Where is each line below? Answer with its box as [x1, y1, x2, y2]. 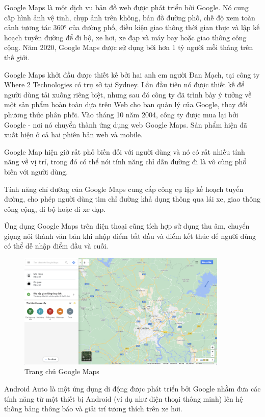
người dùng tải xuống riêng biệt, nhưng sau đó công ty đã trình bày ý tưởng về [4, 89, 252, 100]
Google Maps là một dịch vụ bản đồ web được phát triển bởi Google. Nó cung [4, 2, 249, 12]
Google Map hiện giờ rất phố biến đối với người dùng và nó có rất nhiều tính [4, 146, 245, 157]
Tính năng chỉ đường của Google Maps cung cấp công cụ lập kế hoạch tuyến [4, 183, 244, 194]
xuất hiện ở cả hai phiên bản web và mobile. [4, 129, 143, 140]
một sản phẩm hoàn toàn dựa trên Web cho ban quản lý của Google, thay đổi [4, 99, 248, 110]
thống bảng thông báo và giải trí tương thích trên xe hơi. [4, 403, 182, 414]
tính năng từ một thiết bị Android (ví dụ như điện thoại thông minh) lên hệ [4, 393, 243, 404]
